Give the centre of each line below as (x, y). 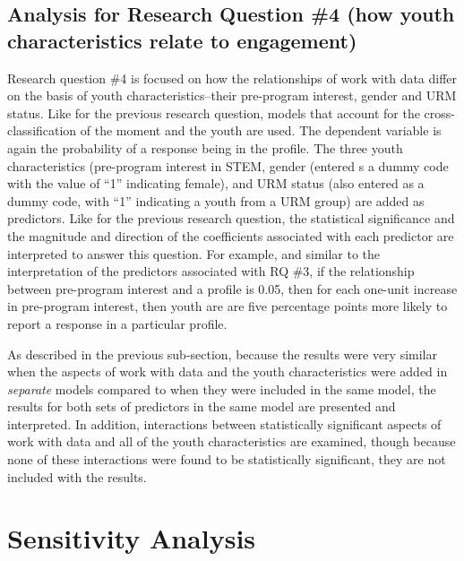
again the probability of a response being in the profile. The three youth (205, 147)
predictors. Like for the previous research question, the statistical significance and (231, 218)
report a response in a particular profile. (117, 323)
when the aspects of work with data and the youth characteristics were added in (228, 371)
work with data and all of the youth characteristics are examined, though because (232, 441)
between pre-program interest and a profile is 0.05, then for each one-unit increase (232, 288)
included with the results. (77, 476)
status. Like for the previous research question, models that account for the (214, 112)
